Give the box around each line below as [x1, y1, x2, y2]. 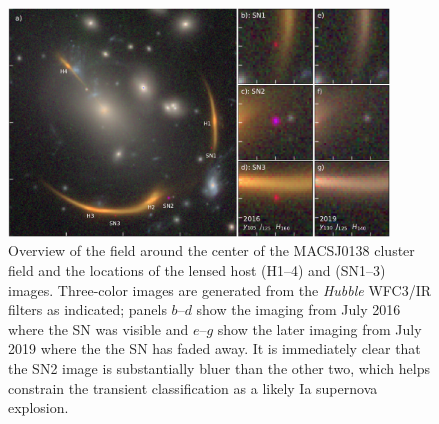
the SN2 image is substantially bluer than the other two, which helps [8, 357, 430, 378]
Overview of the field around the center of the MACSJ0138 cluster [8, 240, 415, 261]
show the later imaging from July [217, 318, 422, 339]
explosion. [8, 397, 69, 418]
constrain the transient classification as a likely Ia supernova [8, 377, 378, 398]
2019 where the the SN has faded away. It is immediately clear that [8, 338, 421, 359]
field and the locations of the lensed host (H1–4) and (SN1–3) [8, 259, 386, 280]
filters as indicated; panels [8, 299, 167, 320]
